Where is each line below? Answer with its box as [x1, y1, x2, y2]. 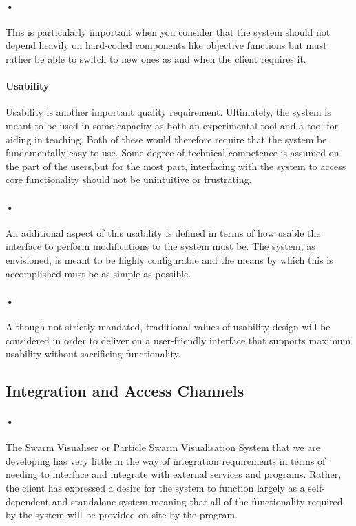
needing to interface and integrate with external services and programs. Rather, [6, 467, 342, 481]
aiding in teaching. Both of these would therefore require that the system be [6, 131, 327, 146]
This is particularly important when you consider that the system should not [6, 24, 331, 39]
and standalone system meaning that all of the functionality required [52, 494, 343, 508]
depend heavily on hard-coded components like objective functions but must [6, 38, 327, 52]
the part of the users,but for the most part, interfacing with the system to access [6, 158, 346, 173]
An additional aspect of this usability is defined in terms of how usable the [6, 225, 321, 240]
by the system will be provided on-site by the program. [6, 507, 238, 522]
